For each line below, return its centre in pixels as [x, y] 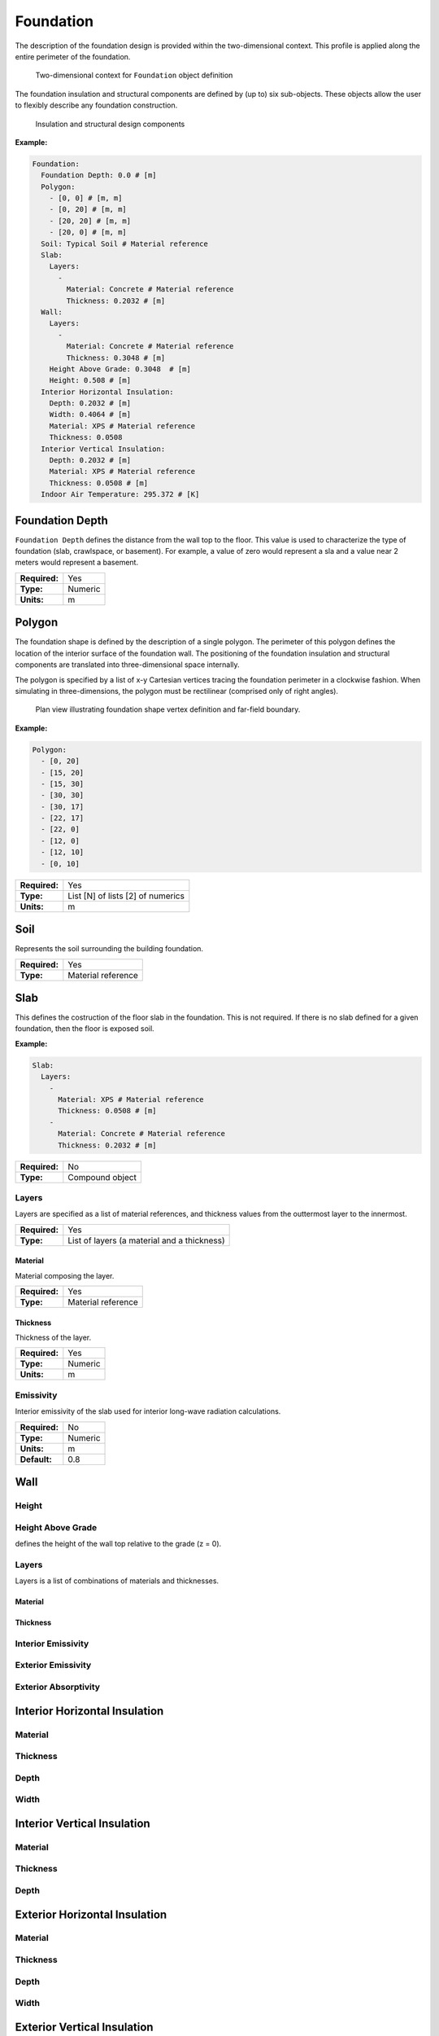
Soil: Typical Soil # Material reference [125, 244]
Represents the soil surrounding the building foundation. [109, 949]
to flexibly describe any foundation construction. [96, 105]
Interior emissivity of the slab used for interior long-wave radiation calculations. [148, 1411]
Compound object [102, 1177]
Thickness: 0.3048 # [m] [116, 358]
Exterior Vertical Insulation [84, 2027]
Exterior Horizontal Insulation [91, 1914]
